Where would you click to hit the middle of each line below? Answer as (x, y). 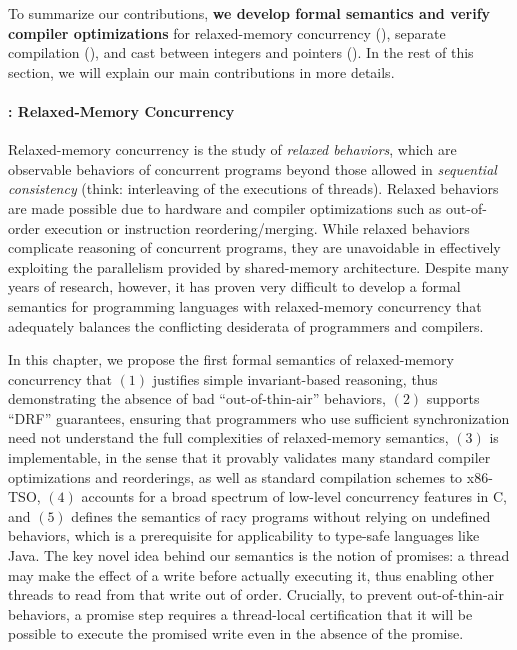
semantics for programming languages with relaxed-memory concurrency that (245, 305)
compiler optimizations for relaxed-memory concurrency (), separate (227, 32)
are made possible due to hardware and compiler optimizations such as (225, 207)
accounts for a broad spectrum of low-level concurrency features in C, (294, 496)
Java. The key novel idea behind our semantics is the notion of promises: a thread (259, 555)
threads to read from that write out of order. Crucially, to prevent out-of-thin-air (256, 594)
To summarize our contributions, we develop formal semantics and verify (249, 13)
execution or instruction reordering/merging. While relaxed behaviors (257, 227)
